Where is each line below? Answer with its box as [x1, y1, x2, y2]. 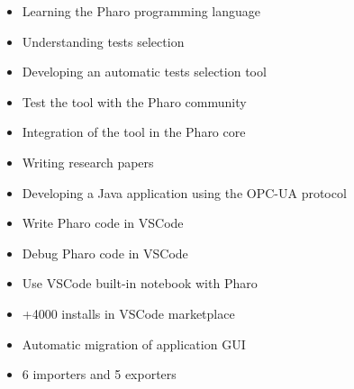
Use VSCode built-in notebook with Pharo [22, 274, 258, 293]
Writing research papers [22, 152, 154, 171]
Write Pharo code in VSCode [22, 213, 184, 232]
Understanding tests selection [22, 32, 185, 50]
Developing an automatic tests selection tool [22, 62, 267, 81]
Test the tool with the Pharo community [22, 92, 247, 111]
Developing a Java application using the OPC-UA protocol [22, 183, 347, 202]
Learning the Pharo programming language [22, 2, 261, 20]
